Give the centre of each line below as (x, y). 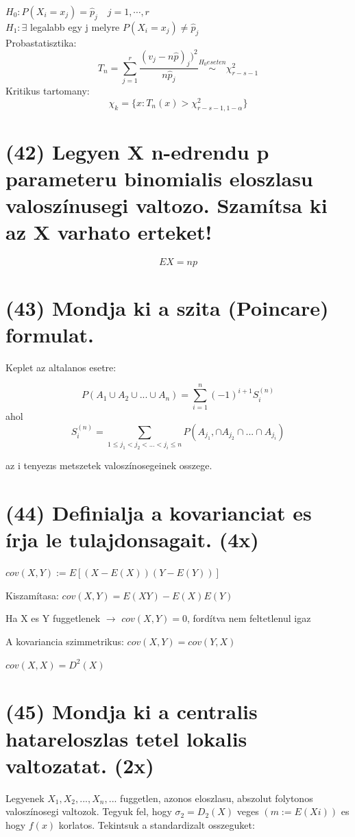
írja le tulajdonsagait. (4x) (132, 539)
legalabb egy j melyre (75, 26)
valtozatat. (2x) (80, 765)
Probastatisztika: (41, 42)
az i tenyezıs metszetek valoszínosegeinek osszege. (109, 465)
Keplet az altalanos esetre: (61, 367)
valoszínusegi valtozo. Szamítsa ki (167, 205)
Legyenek (25, 798)
